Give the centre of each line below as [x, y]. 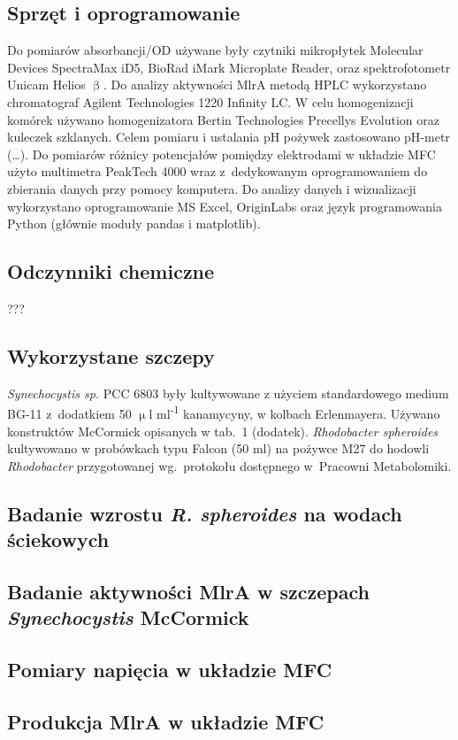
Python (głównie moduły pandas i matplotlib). [134, 224]
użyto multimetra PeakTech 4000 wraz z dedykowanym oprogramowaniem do [218, 171]
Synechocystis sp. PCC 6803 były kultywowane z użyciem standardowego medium [228, 393]
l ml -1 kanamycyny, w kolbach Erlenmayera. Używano [294, 412]
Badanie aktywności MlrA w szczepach [189, 591]
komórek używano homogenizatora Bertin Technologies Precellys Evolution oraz [223, 119]
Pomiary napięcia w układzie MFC [170, 670]
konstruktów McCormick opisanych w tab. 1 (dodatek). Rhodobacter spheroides [223, 431]
